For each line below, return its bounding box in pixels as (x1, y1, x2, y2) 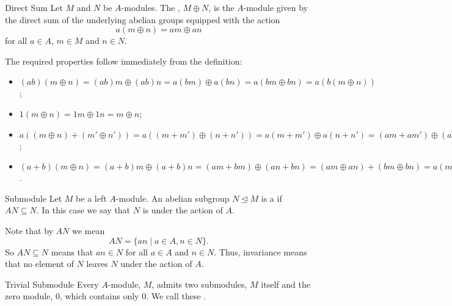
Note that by (5, 224, 53, 237)
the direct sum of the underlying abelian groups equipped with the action (5, 13, 280, 26)
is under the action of (142, 204, 223, 216)
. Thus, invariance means (214, 245, 307, 258)
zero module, (5, 290, 53, 302)
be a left (76, 191, 107, 204)
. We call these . (146, 290, 206, 302)
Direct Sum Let (5, 1, 63, 13)
